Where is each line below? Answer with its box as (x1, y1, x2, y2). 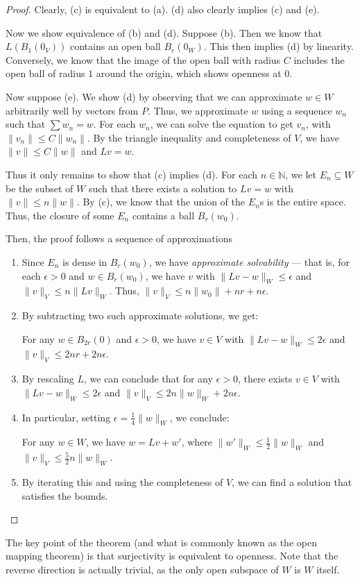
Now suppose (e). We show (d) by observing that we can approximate (6, 89, 302, 103)
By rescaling (22, 371, 74, 386)
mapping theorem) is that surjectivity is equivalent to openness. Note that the (6, 548, 338, 563)
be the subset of (6, 180, 74, 195)
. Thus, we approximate (147, 103, 248, 117)
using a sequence (262, 103, 332, 117)
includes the (293, 52, 345, 67)
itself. (316, 562, 340, 577)
